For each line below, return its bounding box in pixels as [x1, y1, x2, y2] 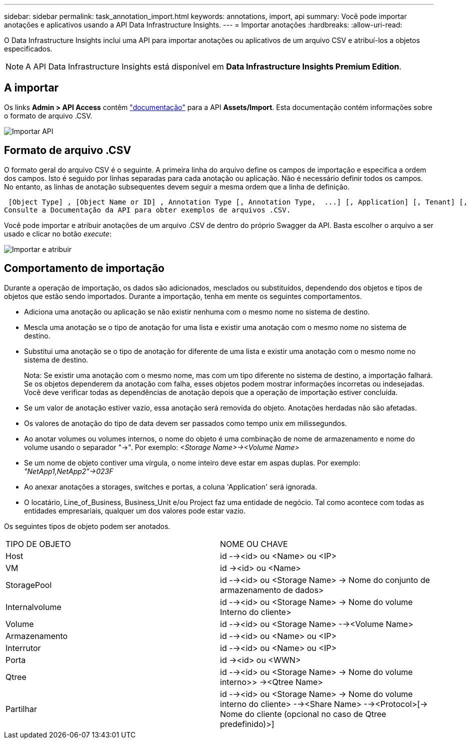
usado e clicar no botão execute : [4, 229, 111, 238]
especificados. [4, 44, 52, 53]
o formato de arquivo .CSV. [4, 111, 92, 120]
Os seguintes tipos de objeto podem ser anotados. [4, 521, 170, 530]
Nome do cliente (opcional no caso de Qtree [220, 708, 386, 719]
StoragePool [5, 579, 52, 590]
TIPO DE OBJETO [5, 538, 71, 549]
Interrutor [5, 642, 41, 653]
